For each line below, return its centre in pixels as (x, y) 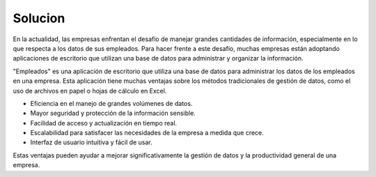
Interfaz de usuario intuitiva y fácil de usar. (91, 142)
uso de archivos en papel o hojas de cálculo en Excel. (90, 91)
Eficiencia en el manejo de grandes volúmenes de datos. (111, 103)
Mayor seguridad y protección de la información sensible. (113, 113)
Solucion (39, 18)
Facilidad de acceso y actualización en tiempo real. (104, 123)
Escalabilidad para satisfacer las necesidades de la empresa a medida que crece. (147, 133)
